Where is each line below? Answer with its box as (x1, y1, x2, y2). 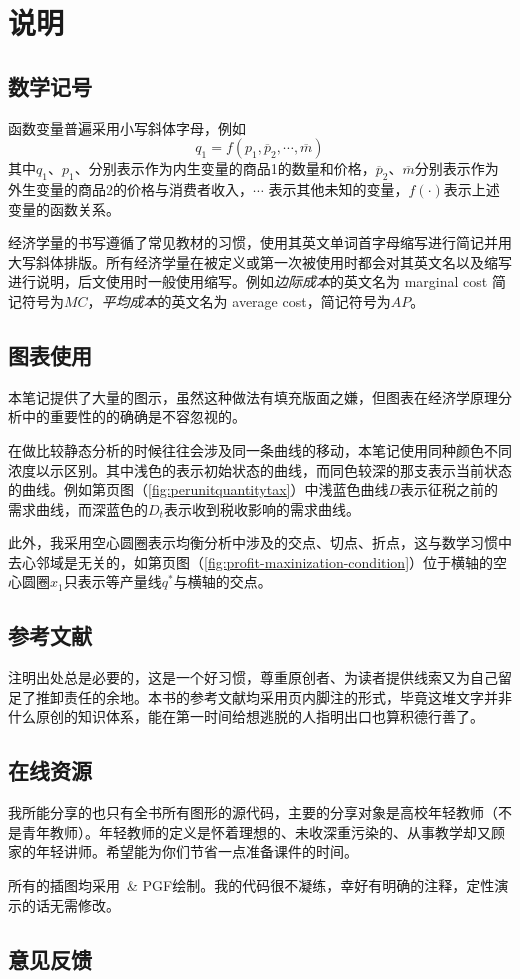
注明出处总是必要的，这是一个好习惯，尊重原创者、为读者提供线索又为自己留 (8, 667, 512, 688)
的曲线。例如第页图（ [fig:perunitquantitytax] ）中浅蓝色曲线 (8, 479, 389, 500)
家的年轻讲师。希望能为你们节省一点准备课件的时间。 (8, 841, 358, 862)
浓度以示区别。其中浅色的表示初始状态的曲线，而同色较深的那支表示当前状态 (8, 459, 512, 480)
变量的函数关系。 (8, 198, 120, 219)
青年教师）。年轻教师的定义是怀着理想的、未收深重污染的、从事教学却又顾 (21, 821, 505, 842)
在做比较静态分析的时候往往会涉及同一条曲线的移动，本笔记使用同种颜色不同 (8, 439, 512, 460)
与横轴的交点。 (173, 571, 272, 592)
